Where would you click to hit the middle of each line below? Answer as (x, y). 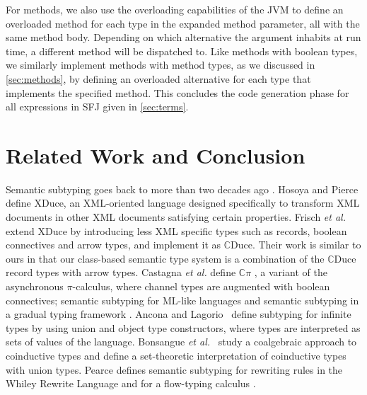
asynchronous (35, 286)
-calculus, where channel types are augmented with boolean (201, 286)
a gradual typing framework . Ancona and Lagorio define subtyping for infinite (179, 314)
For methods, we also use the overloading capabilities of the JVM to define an (175, 9)
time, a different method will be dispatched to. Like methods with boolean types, (182, 51)
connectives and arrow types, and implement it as (113, 245)
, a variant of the (291, 272)
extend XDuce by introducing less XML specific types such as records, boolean (176, 230)
